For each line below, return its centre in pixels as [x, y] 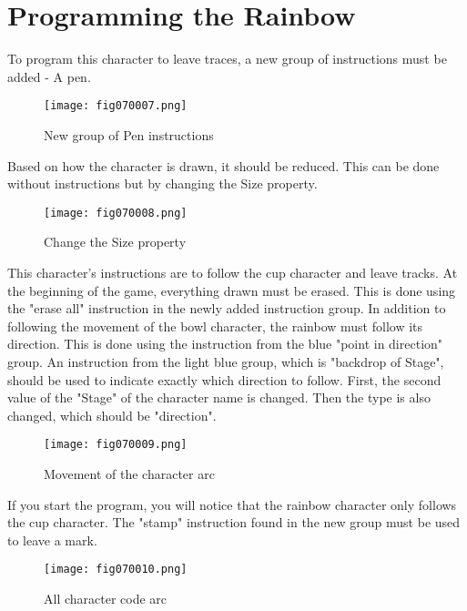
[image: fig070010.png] [116, 570]
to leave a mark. [52, 540]
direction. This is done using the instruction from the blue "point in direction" [225, 344]
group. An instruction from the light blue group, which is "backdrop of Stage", [226, 361]
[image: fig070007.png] [116, 106]
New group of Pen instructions [129, 134]
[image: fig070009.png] [116, 445]
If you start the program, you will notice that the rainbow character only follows [232, 504]
